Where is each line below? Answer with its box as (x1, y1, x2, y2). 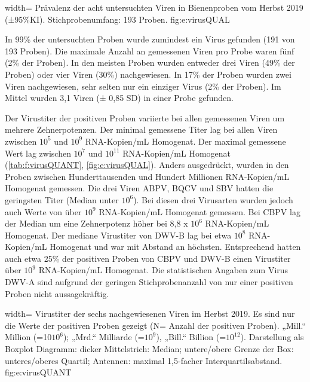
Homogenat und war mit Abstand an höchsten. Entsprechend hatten (50, 240, 301, 253)
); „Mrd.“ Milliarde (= (63, 331, 145, 343)
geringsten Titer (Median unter (5, 193, 119, 206)
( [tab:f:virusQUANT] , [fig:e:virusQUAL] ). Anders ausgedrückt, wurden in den (5, 158, 289, 171)
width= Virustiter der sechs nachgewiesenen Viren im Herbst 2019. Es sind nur (5, 307, 295, 320)
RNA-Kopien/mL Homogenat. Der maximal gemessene (85, 135, 286, 147)
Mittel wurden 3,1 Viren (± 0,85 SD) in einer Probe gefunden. (5, 91, 234, 104)
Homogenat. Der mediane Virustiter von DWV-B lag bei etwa (5, 228, 232, 241)
